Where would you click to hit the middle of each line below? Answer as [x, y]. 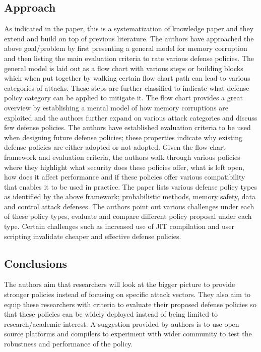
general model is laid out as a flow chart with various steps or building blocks [124, 68]
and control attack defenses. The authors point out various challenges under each [129, 206]
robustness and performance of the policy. [69, 344]
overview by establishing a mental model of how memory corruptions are [116, 107]
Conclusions [36, 263]
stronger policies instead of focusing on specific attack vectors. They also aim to [127, 294]
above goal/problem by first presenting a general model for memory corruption [126, 48]
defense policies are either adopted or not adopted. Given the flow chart [115, 147]
